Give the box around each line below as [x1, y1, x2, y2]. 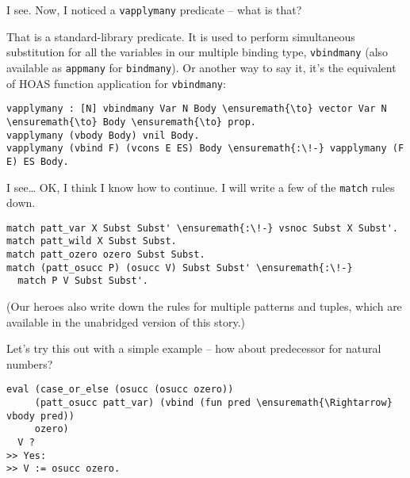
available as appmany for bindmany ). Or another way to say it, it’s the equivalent [6, 59, 397, 75]
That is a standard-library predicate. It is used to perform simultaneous [6, 28, 355, 44]
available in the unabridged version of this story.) [6, 313, 245, 330]
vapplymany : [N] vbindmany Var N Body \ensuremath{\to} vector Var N [6, 103, 387, 115]
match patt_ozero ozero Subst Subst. [6, 249, 205, 261]
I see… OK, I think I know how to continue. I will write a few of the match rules [6, 178, 395, 195]
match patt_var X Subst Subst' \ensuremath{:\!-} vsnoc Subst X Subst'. [6, 222, 398, 234]
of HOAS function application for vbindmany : [6, 75, 226, 91]
